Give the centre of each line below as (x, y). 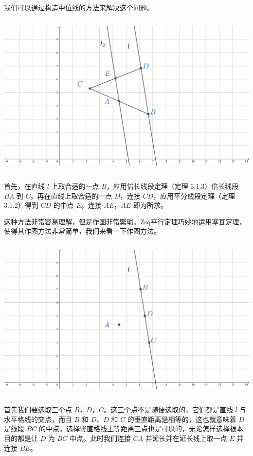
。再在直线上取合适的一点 (71, 195)
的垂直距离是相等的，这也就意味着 (182, 419)
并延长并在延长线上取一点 (186, 438)
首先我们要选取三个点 (38, 410)
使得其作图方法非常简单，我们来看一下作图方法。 (82, 231)
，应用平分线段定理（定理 (194, 195)
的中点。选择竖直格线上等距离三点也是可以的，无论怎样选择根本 (141, 429)
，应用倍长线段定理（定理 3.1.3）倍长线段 (172, 186)
